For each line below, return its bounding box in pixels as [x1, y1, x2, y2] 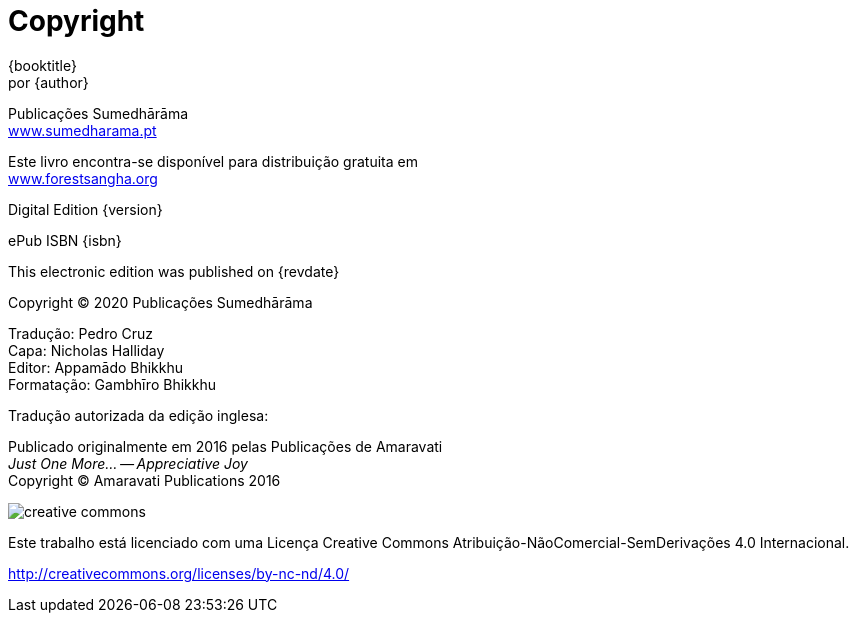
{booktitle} [8, 56, 77, 74]
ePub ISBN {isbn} [8, 231, 122, 249]
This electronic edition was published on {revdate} [8, 262, 340, 280]
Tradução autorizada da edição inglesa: [8, 406, 269, 424]
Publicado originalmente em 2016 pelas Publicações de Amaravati [8, 437, 443, 455]
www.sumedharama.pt [8, 121, 157, 139]
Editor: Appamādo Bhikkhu [8, 358, 184, 376]
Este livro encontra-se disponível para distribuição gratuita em [8, 152, 418, 170]
